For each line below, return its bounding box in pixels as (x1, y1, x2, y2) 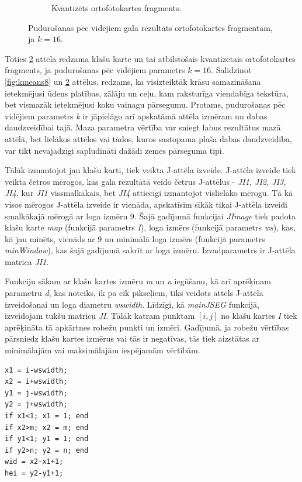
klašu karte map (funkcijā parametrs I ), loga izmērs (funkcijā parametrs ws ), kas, (5, 221, 296, 233)
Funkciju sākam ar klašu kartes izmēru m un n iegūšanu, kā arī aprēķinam (5, 275, 272, 287)
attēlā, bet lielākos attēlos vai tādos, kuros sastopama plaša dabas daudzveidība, (5, 132, 292, 144)
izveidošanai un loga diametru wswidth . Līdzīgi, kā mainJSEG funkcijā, (5, 298, 259, 310)
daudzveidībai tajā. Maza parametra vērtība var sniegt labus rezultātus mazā (5, 121, 281, 133)
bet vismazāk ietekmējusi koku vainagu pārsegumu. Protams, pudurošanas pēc (5, 98, 286, 111)
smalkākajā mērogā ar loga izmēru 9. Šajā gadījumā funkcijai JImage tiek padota (5, 209, 296, 222)
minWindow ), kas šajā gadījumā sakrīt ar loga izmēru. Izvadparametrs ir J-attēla (5, 244, 296, 256)
